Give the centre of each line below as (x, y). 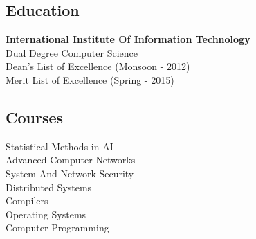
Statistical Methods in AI (60, 146)
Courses (35, 117)
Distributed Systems (49, 187)
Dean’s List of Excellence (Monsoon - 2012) (98, 66)
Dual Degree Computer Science (72, 52)
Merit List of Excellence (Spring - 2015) (90, 79)
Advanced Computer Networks (71, 160)
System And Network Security (70, 173)
